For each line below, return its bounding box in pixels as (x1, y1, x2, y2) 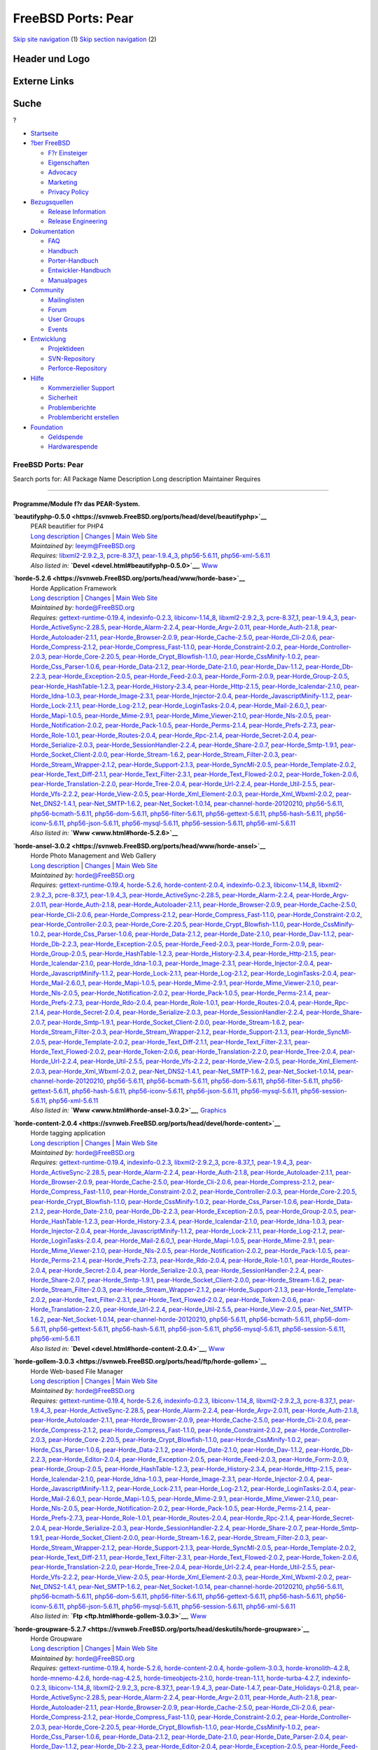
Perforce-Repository (48, 364, 108, 372)
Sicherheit (48, 393, 78, 402)
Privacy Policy (48, 188, 89, 196)
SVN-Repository (48, 354, 95, 363)
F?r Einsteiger (48, 148, 88, 157)
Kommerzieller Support (48, 384, 115, 392)
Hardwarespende (48, 442, 98, 451)
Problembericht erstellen (48, 413, 119, 421)
